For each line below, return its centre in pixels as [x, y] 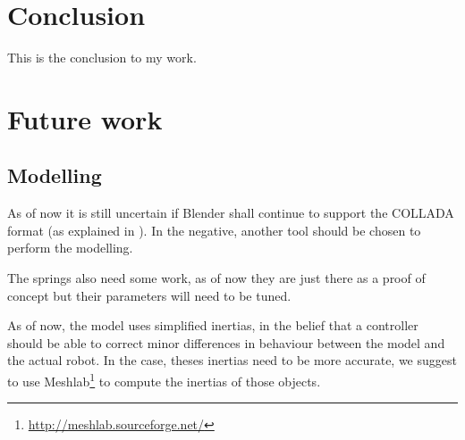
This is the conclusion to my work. [102, 58]
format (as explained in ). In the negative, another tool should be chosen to [214, 230]
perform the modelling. [70, 248]
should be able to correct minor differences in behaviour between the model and [226, 342]
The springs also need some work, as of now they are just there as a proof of [216, 278]
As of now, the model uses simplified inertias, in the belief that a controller [213, 325]
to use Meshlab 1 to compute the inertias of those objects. [164, 380]
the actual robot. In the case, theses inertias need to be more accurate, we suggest [232, 360]
